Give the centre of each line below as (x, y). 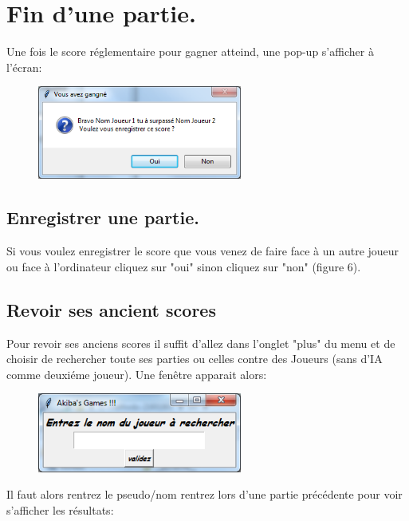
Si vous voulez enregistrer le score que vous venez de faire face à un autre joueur (203, 251)
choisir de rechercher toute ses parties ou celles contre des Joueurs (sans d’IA (195, 359)
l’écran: (24, 67)
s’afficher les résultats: (60, 509)
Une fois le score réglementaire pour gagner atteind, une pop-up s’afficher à (190, 51)
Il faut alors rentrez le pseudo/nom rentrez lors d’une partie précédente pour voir (204, 494)
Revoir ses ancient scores (111, 309)
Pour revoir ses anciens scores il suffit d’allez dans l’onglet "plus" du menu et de (201, 343)
